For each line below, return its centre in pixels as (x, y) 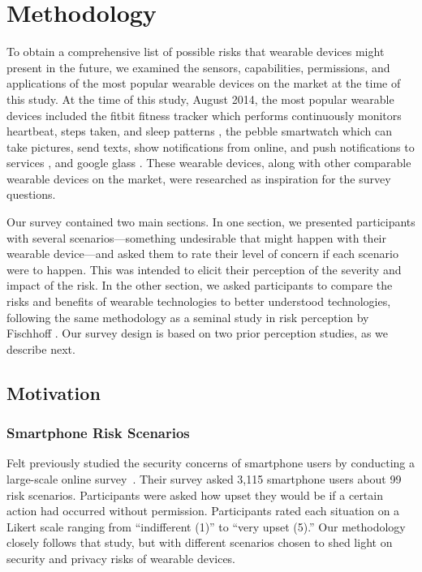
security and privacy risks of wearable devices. (121, 558)
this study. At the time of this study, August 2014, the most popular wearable (200, 99)
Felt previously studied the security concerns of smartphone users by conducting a (211, 463)
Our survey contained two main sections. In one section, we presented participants (211, 222)
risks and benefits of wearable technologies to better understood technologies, (199, 301)
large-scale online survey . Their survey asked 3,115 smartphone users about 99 (204, 479)
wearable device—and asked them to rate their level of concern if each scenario (202, 254)
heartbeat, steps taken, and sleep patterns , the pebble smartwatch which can (199, 131)
